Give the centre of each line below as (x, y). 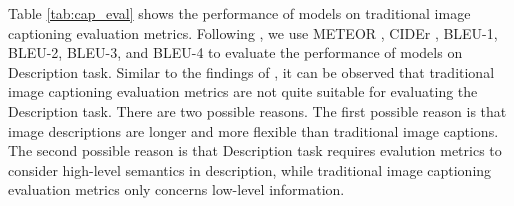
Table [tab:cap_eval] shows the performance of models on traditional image (239, 13)
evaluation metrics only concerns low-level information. (176, 189)
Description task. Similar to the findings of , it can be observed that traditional (251, 71)
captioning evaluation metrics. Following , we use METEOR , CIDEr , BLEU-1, (253, 32)
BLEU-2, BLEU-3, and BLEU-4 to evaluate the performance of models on (235, 52)
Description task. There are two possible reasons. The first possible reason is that (257, 110)
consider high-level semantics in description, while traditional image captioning (250, 169)
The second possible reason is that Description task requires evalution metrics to (255, 150)
